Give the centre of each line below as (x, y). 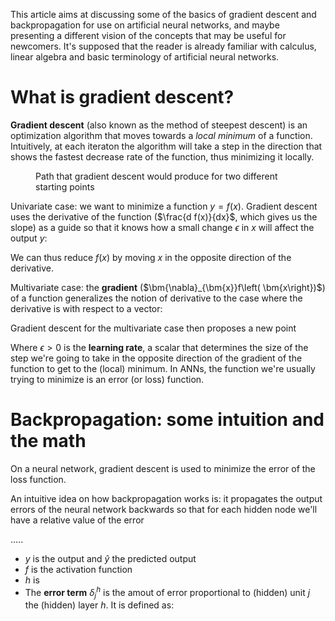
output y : (29, 238)
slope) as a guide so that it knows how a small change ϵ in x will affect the (162, 227)
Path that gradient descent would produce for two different (156, 176)
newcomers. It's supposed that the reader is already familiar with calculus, (163, 46)
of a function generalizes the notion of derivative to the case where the (156, 298)
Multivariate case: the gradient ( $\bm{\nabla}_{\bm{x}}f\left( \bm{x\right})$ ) (168, 287)
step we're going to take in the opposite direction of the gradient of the (156, 358)
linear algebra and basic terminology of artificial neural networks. (145, 57)
